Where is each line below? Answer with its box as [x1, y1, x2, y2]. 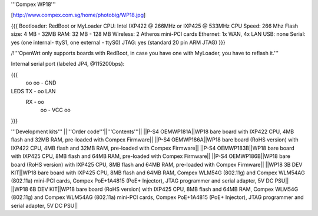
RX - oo [25, 98, 44, 105]
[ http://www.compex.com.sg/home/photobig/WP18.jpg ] [11, 12, 146, 19]
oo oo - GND [25, 79, 57, 86]
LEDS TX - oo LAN [11, 87, 56, 95]
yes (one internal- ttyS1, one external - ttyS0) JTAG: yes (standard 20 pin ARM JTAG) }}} [11, 39, 226, 46]
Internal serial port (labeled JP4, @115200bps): [11, 60, 125, 67]
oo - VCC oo [40, 106, 71, 114]
